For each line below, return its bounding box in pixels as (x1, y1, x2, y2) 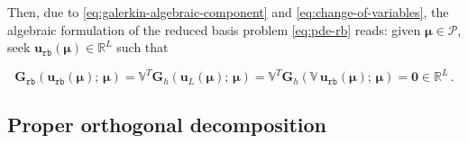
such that (116, 38, 169, 57)
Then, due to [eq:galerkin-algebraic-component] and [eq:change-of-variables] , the (7, 3, 449, 21)
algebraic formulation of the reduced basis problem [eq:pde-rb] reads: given (7, 20, 421, 39)
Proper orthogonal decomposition (7, 110, 327, 138)
